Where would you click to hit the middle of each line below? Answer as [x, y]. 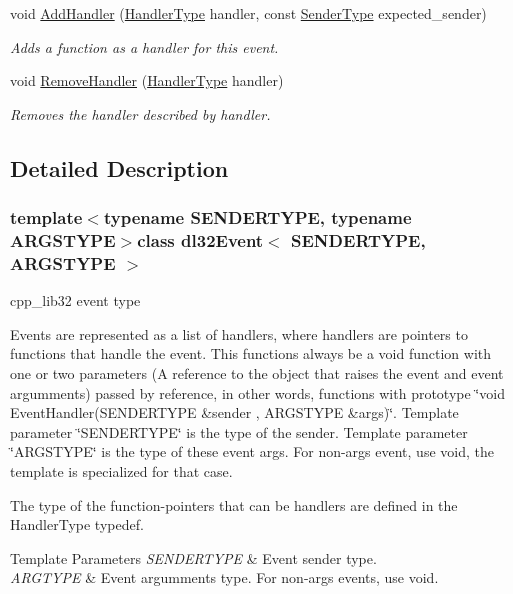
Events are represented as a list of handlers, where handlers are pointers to [239, 333]
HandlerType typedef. [77, 524]
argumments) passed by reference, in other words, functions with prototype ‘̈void [257, 392]
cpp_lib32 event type [75, 300]
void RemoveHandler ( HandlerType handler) [147, 80]
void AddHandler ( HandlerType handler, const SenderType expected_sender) [248, 13]
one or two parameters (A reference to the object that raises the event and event [257, 373]
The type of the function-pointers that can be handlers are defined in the [234, 504]
